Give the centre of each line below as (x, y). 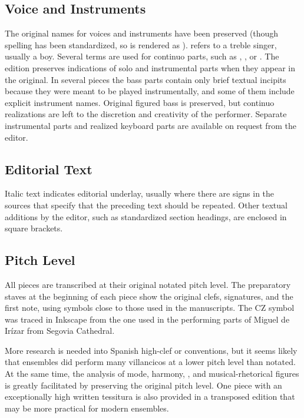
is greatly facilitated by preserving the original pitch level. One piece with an (143, 385)
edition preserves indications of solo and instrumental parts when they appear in (150, 67)
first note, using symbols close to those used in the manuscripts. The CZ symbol (150, 308)
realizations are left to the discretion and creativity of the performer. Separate (146, 114)
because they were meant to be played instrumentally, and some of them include (150, 91)
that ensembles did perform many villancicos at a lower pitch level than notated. (150, 362)
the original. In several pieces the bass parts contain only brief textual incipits (146, 79)
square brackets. (34, 228)
